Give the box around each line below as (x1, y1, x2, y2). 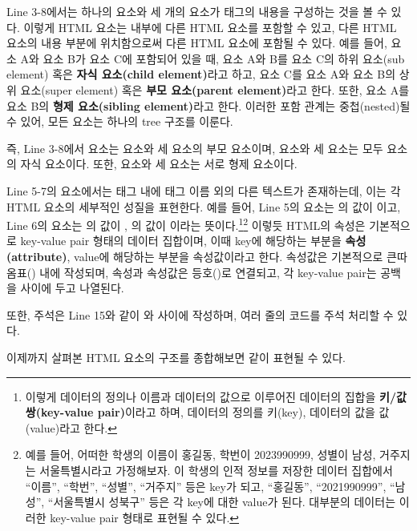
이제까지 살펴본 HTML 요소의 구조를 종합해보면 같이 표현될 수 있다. (6, 348, 346, 365)
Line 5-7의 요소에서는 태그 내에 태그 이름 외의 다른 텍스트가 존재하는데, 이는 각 (6, 182, 401, 199)
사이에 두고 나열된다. (20, 280, 124, 296)
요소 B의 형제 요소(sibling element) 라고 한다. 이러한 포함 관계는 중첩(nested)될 (6, 97, 411, 114)
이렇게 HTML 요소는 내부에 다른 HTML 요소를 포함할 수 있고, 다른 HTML (23, 18, 397, 35)
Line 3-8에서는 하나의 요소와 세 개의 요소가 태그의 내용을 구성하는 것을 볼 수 (6, 3, 387, 19)
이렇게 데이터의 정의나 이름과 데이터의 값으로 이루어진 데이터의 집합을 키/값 (25, 388, 407, 404)
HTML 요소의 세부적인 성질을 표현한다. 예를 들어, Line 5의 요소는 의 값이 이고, (6, 198, 401, 215)
